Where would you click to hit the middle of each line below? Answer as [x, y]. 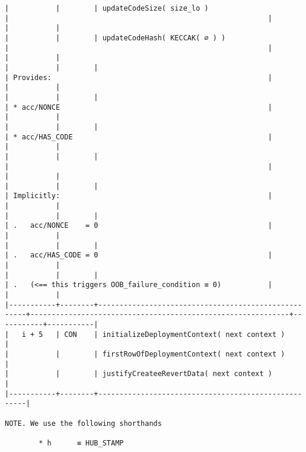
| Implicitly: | [139, 196]
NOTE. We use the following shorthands [83, 423]
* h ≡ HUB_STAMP [81, 443]
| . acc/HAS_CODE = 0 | [139, 255]
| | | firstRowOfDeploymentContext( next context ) [145, 354]
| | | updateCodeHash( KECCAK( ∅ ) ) [115, 38]
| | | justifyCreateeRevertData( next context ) [139, 374]
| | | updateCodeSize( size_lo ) [107, 8]
